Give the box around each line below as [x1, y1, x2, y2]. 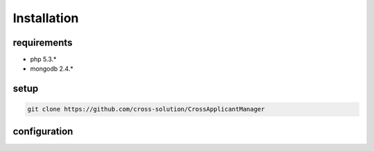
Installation [12, 10, 79, 26]
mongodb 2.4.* [30, 64, 74, 73]
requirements [12, 37, 73, 48]
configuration [12, 125, 73, 137]
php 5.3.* [30, 55, 57, 64]
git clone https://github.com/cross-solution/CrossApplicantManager [27, 105, 265, 114]
